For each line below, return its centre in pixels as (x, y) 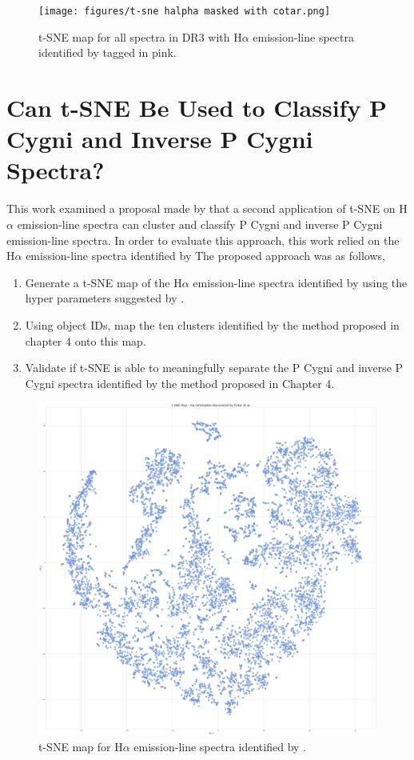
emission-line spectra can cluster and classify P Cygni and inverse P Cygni (200, 224)
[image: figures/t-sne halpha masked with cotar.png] (185, 11)
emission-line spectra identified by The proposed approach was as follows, (205, 256)
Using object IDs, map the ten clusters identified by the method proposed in (212, 324)
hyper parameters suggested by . (105, 298)
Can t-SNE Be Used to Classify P (197, 108)
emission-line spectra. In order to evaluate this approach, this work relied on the (203, 240)
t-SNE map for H (81, 746)
